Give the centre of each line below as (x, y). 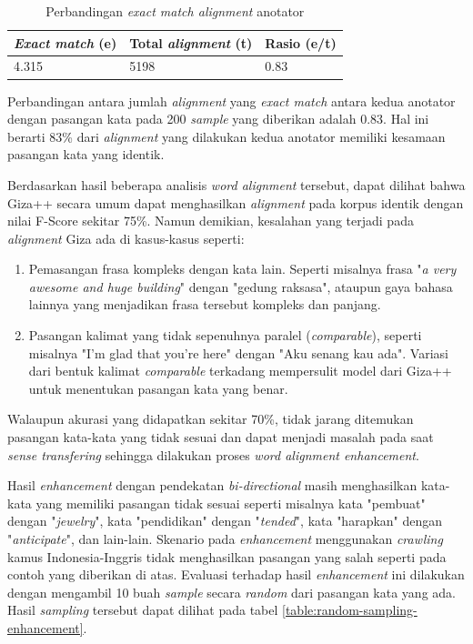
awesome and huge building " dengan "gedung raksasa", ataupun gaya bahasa (241, 286)
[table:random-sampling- (350, 610)
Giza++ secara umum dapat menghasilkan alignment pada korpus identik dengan (236, 202)
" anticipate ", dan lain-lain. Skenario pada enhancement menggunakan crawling (225, 538)
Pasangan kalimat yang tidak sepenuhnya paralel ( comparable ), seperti (225, 335)
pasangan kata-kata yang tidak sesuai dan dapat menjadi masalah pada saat (221, 437)
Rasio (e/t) (301, 42)
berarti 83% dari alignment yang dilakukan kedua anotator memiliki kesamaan (226, 136)
